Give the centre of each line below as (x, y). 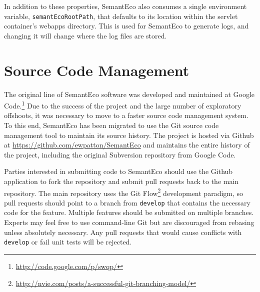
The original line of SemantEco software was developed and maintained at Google (129, 94)
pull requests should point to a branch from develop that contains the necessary (127, 202)
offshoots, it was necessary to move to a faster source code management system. (126, 115)
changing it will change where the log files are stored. (85, 35)
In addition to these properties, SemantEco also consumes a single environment (125, 6)
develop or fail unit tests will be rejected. (68, 242)
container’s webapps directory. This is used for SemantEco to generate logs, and (126, 26)
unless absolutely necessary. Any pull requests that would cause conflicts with (123, 232)
